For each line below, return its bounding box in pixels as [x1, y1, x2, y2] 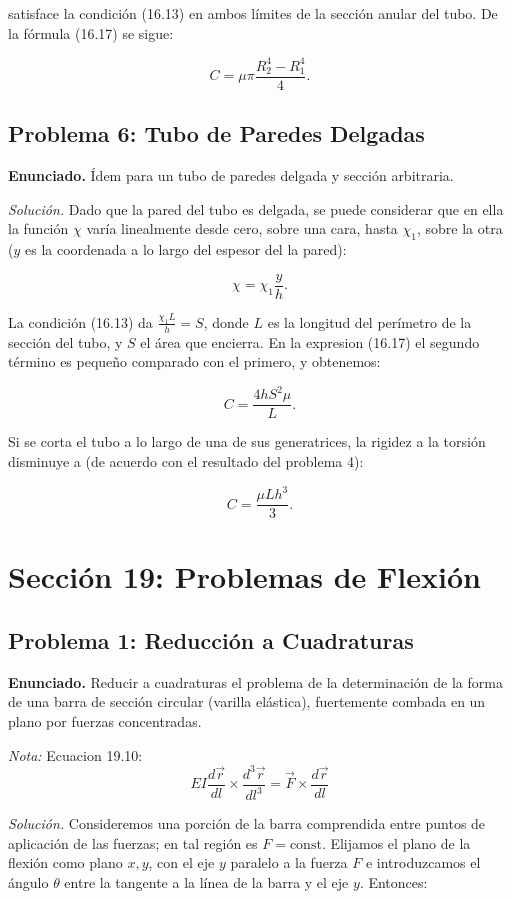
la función [8, 218, 69, 239]
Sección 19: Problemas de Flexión [8, 556, 481, 597]
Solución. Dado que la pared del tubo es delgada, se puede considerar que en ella [8, 198, 504, 219]
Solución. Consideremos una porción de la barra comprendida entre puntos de [8, 813, 486, 834]
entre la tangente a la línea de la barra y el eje [64, 871, 349, 892]
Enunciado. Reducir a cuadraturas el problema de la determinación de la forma [8, 671, 503, 692]
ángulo [8, 871, 49, 892]
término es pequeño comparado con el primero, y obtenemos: [8, 351, 381, 372]
